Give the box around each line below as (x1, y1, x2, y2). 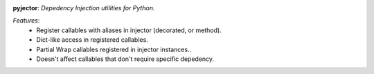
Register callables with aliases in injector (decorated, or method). (36, 26, 222, 34)
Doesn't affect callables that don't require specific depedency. (36, 55, 215, 63)
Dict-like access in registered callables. (36, 36, 148, 44)
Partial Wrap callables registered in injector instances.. (36, 45, 192, 53)
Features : (12, 16, 40, 25)
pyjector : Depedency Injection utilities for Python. (12, 4, 155, 12)
